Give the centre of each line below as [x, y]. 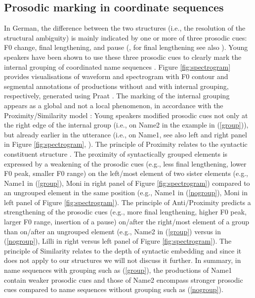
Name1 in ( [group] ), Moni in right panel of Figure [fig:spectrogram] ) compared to [127, 183]
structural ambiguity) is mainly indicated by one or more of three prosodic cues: [126, 37]
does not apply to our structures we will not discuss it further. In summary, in [123, 260]
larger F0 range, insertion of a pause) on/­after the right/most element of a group [127, 222]
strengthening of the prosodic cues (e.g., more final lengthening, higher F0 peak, [126, 212]
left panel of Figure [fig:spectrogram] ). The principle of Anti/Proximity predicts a [127, 202]
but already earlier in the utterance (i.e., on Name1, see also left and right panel [126, 134]
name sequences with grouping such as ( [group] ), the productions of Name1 [118, 270]
